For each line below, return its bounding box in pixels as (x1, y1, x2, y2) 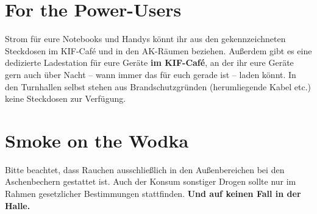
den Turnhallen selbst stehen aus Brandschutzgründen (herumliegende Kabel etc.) (5, 80, 312, 93)
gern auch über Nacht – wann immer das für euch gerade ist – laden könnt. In (5, 68, 296, 80)
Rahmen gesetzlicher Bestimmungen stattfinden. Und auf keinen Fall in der (5, 187, 301, 199)
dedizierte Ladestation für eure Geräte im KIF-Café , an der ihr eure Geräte (5, 56, 294, 69)
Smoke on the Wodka (5, 127, 189, 152)
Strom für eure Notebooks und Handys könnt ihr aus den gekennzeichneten (5, 32, 286, 45)
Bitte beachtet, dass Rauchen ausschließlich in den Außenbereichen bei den (5, 163, 285, 176)
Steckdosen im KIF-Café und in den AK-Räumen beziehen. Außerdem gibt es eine (5, 44, 312, 57)
